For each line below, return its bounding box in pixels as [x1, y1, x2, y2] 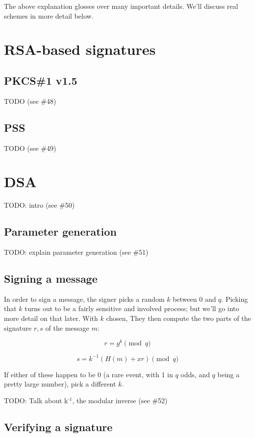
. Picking [221, 293, 248, 304]
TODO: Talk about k [4, 395, 68, 406]
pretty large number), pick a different [4, 379, 116, 389]
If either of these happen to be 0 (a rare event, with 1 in [4, 369, 173, 379]
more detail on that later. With [4, 313, 98, 323]
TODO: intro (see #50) [4, 200, 75, 210]
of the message [45, 322, 89, 333]
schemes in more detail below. [4, 10, 94, 21]
